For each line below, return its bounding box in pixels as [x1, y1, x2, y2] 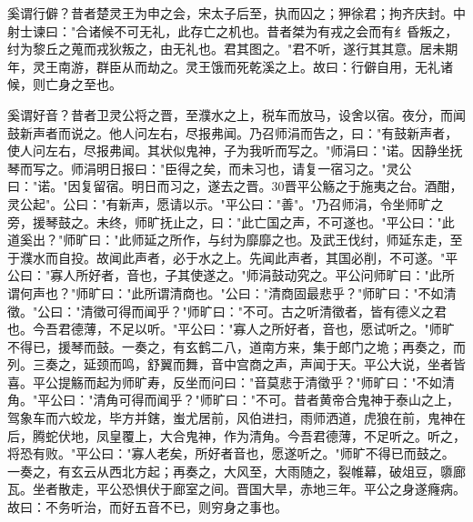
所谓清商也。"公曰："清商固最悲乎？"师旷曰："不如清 [144, 283, 457, 302]
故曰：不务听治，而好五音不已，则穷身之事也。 [7, 497, 287, 517]
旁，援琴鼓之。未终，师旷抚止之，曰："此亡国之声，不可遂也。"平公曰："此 [7, 212, 455, 231]
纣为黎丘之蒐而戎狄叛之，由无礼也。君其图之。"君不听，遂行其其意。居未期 [7, 39, 458, 58]
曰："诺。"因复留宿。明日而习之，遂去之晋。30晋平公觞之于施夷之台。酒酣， [7, 176, 463, 196]
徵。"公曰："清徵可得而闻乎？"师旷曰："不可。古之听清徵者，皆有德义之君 [7, 301, 447, 320]
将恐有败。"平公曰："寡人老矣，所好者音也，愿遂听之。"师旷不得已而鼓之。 [7, 444, 455, 463]
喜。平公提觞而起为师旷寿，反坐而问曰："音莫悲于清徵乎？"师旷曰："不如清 [7, 372, 455, 391]
